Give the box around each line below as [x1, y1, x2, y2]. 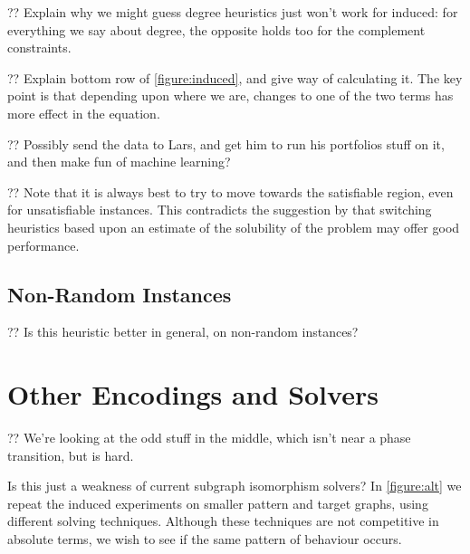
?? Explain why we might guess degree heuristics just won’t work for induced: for [7, 3, 458, 21]
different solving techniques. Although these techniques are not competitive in [7, 511, 439, 530]
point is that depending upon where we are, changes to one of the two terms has [7, 86, 454, 105]
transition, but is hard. [7, 445, 134, 464]
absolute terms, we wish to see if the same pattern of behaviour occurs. [7, 530, 402, 549]
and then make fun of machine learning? [7, 152, 231, 171]
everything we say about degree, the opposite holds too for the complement [7, 20, 426, 39]
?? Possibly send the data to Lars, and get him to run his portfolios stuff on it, [7, 134, 445, 153]
